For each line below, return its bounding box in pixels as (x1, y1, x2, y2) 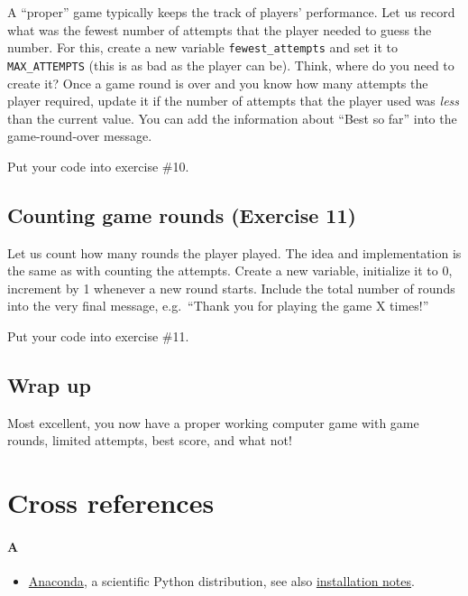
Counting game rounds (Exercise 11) (7, 200, 356, 228)
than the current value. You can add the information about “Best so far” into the (7, 108, 457, 127)
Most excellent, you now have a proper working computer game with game (7, 413, 419, 432)
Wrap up (7, 371, 91, 399)
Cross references (7, 484, 215, 521)
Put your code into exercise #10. (7, 156, 189, 175)
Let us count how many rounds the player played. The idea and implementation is (7, 243, 462, 262)
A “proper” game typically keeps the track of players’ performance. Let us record (7, 3, 455, 21)
